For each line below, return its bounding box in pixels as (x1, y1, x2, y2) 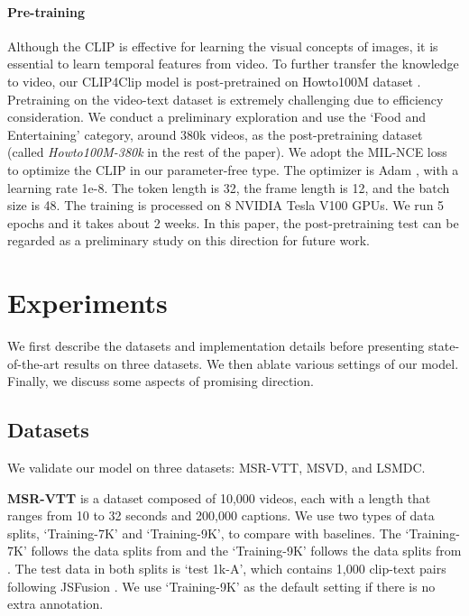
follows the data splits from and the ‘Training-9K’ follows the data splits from (31, 541, 462, 560)
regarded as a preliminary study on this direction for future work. (7, 231, 370, 250)
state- (428, 336, 460, 355)
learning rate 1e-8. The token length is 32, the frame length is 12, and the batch (7, 178, 450, 197)
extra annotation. (7, 594, 104, 613)
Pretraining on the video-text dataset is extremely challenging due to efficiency (7, 89, 444, 108)
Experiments (7, 284, 168, 321)
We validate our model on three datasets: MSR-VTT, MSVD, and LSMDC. (7, 458, 426, 477)
